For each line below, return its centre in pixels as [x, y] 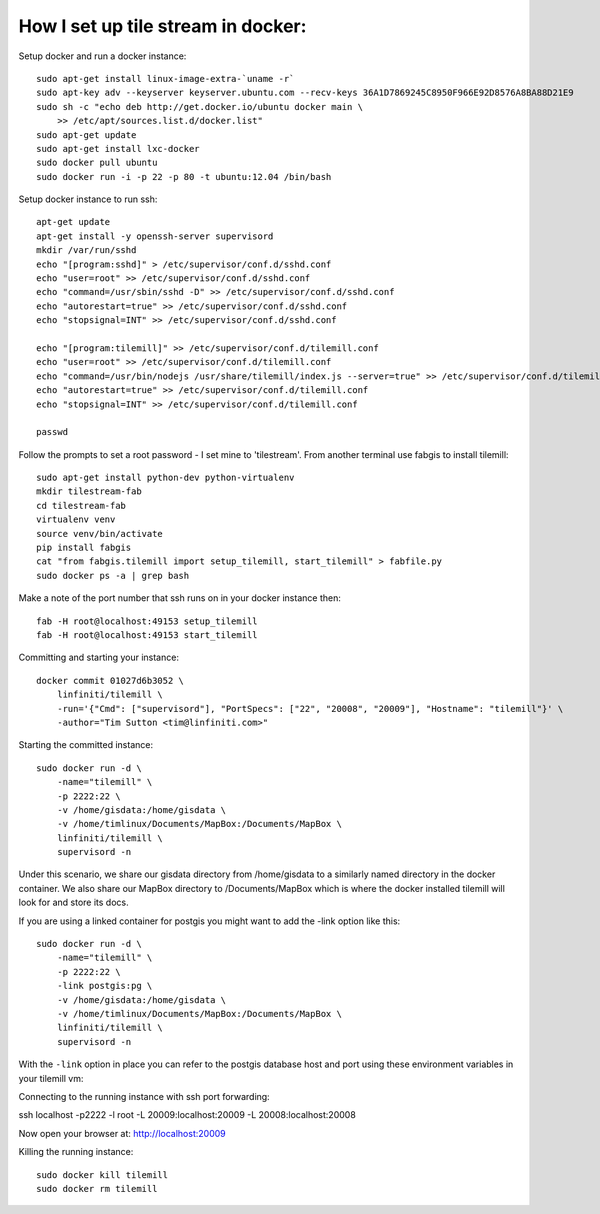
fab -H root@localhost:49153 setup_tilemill [147, 621]
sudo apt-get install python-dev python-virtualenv [165, 478]
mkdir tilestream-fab [89, 491]
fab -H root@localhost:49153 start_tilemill [147, 635]
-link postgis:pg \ [104, 986]
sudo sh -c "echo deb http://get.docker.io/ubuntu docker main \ [200, 106]
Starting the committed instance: [86, 745]
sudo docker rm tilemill [97, 1188]
